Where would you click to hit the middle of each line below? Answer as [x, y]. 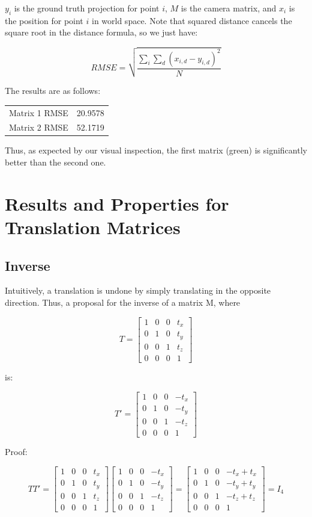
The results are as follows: [53, 91]
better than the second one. [55, 162]
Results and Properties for [117, 203]
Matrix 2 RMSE [39, 127]
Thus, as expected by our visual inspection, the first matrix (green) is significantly [156, 150]
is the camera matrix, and [229, 8]
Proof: [16, 452]
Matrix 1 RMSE [39, 112]
